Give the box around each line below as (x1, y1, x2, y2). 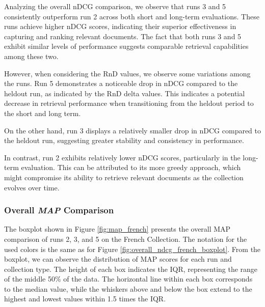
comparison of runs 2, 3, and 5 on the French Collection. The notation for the (4, 233, 247, 244)
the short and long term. (4, 107, 81, 118)
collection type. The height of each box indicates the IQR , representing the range (4, 263, 258, 274)
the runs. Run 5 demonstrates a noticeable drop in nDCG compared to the (4, 78, 238, 89)
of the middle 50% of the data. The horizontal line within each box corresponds (4, 273, 253, 284)
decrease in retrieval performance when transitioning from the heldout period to (4, 98, 254, 108)
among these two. (4, 50, 59, 61)
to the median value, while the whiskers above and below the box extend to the (4, 283, 252, 294)
